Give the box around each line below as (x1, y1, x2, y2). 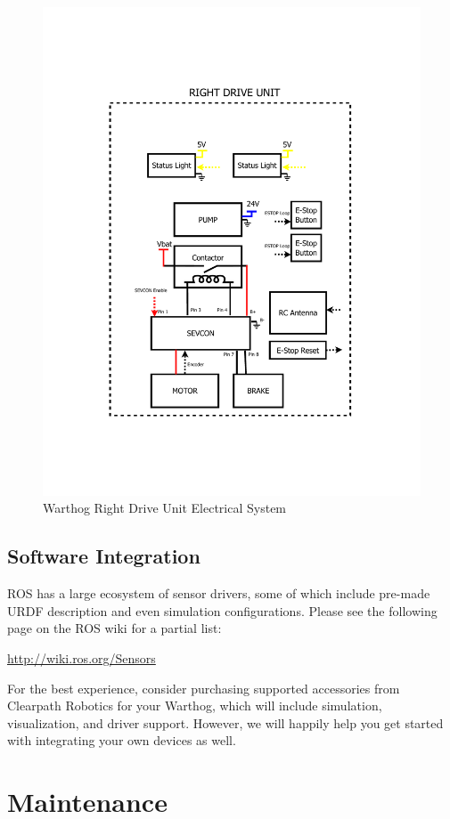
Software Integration (7, 542, 200, 570)
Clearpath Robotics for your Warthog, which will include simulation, (7, 696, 382, 715)
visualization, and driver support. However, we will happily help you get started (7, 713, 444, 732)
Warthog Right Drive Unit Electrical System (43, 499, 287, 517)
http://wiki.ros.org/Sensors (7, 649, 156, 668)
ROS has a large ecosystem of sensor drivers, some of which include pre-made (7, 584, 430, 603)
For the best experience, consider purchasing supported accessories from (7, 678, 400, 697)
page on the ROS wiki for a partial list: (7, 619, 222, 637)
